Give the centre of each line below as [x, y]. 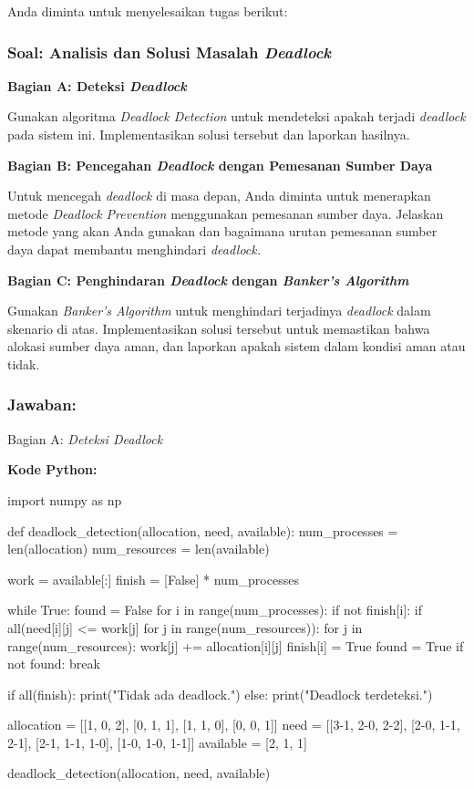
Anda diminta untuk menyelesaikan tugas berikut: [148, 11]
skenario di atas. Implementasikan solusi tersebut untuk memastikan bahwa [219, 328]
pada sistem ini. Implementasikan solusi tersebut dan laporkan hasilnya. [209, 134]
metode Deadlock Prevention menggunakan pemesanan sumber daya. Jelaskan [226, 213]
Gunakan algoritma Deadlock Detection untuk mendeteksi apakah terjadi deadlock [237, 116]
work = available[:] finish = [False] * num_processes [153, 579]
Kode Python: [52, 469]
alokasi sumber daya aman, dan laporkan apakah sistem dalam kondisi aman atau [237, 346]
